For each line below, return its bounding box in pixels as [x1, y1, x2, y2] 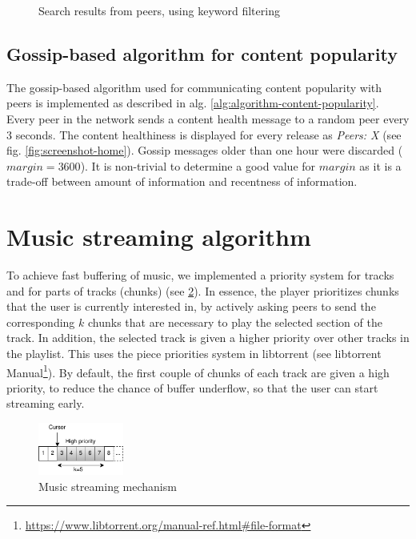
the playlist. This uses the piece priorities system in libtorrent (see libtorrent [6, 345, 382, 362]
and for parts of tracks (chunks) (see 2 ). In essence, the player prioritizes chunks [6, 282, 399, 299]
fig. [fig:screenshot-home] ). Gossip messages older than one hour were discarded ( [6, 142, 403, 159]
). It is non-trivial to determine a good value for [80, 157, 316, 174]
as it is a [359, 157, 402, 174]
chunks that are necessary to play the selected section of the [87, 313, 382, 330]
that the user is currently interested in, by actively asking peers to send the [6, 298, 376, 315]
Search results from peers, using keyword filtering [38, 2, 280, 18]
